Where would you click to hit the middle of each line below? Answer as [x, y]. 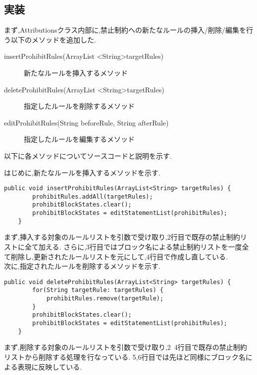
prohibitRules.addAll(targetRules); [93, 196]
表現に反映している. [50, 366]
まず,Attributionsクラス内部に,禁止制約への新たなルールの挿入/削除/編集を [125, 30]
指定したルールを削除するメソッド [79, 106]
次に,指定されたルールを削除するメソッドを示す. [82, 266]
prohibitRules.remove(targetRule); [105, 299]
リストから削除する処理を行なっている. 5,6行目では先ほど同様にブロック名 [125, 356]
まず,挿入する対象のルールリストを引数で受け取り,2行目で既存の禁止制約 [122, 237]
